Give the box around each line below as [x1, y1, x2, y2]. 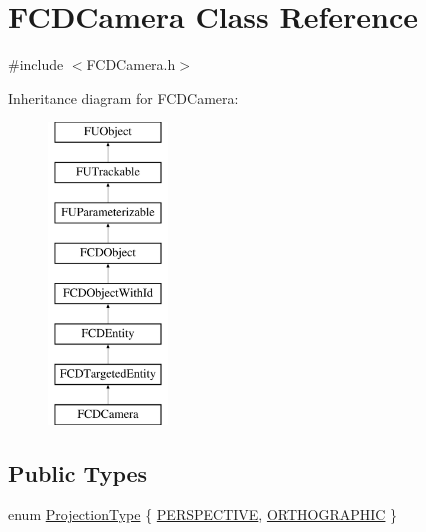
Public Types [8, 457, 148, 488]
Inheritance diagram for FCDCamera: [8, 87, 239, 108]
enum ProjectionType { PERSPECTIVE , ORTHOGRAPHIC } [8, 504, 398, 525]
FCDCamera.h [86, 54, 176, 75]
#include [8, 54, 64, 75]
